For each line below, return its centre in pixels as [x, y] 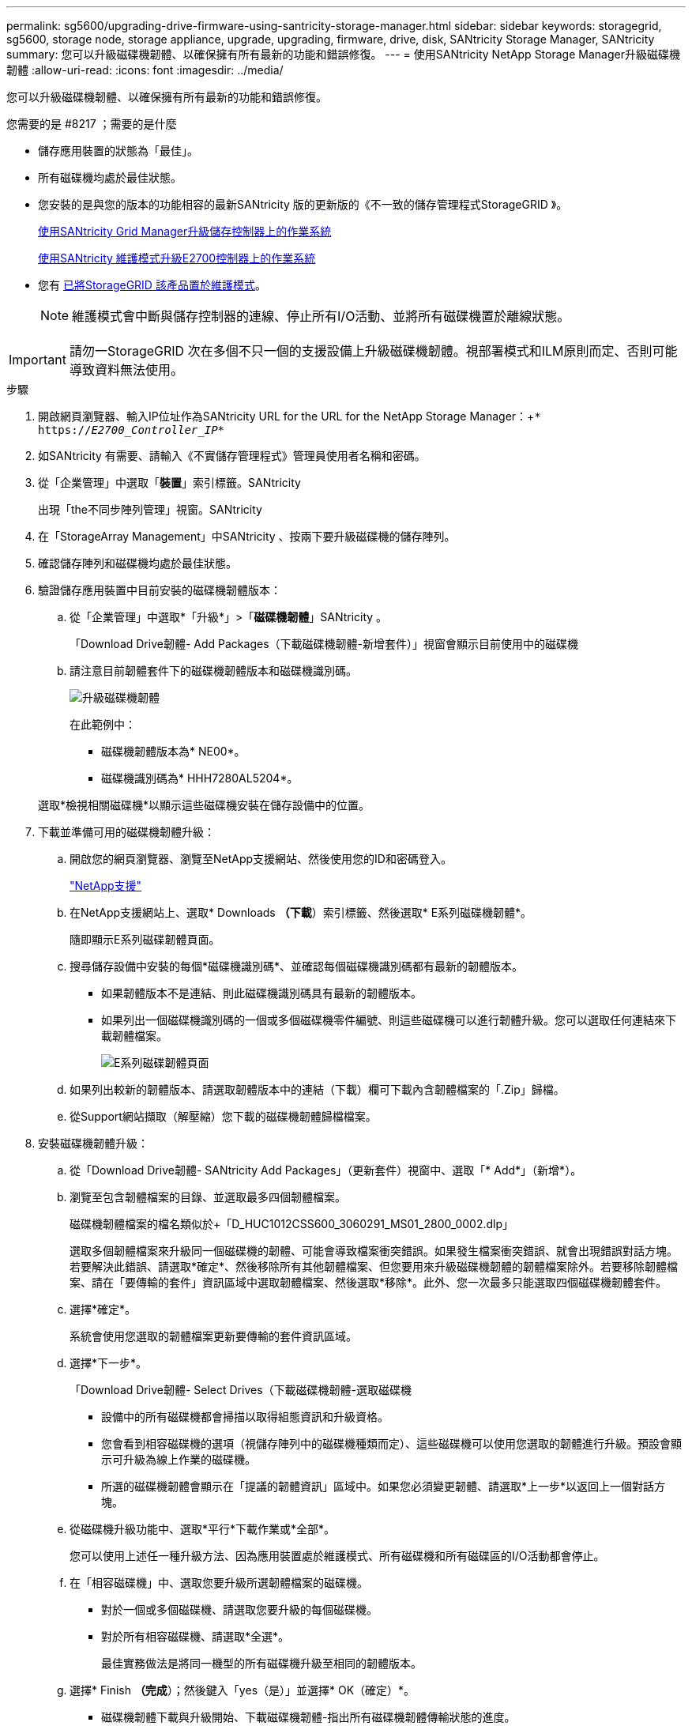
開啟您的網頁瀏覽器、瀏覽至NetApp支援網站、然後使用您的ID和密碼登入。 [261, 859]
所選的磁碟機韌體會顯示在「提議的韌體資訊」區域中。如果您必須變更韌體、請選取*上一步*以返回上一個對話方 [384, 1486]
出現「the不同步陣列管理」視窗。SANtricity [150, 509]
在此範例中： [103, 724]
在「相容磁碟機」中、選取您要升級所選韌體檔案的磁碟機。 [219, 1583]
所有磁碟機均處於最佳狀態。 [110, 177]
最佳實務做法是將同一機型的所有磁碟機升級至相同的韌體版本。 [261, 1663]
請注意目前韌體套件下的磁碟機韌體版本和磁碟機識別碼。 [213, 671]
